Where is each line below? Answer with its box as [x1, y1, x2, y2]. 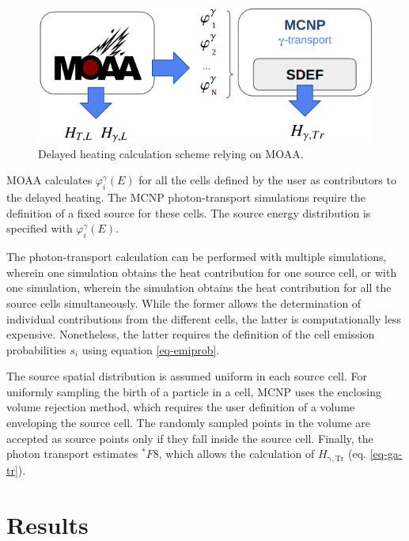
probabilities [6, 341, 66, 358]
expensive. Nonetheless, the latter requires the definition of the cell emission [6, 326, 375, 342]
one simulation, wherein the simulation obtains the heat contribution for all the [6, 279, 392, 296]
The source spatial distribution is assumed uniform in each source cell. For [6, 368, 367, 384]
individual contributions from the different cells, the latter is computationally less [6, 310, 402, 327]
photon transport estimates [6, 445, 138, 462]
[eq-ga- [369, 445, 403, 462]
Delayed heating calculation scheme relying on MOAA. [38, 145, 304, 161]
